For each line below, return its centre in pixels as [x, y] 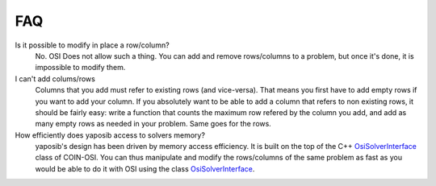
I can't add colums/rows [55, 79]
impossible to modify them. [80, 68]
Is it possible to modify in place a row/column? [92, 45]
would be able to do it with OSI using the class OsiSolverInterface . [145, 168]
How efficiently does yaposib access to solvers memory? [110, 135]
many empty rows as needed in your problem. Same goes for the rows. [153, 124]
